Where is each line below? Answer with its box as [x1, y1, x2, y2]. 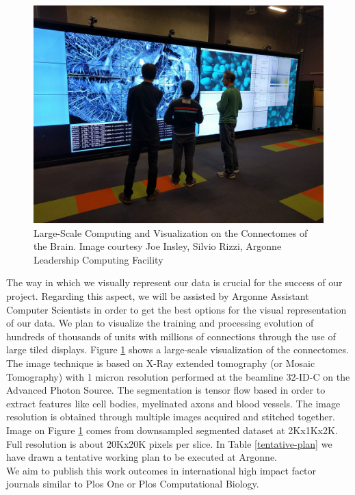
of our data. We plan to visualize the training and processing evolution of [6, 316, 314, 330]
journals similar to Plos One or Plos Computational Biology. [6, 477, 259, 491]
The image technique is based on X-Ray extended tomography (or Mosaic [6, 355, 315, 370]
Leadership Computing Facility [34, 252, 163, 266]
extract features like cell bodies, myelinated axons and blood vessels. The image [6, 396, 341, 410]
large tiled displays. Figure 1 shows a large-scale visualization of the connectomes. [6, 342, 349, 357]
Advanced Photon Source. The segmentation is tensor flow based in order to [6, 383, 326, 397]
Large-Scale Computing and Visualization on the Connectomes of [34, 225, 308, 240]
